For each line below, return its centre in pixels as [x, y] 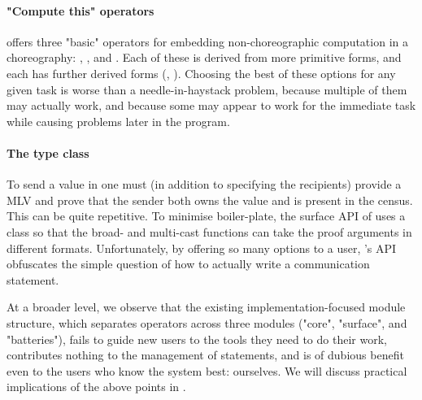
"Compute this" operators [80, 10]
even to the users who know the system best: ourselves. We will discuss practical [207, 370]
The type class [48, 152]
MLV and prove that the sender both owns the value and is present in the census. [210, 200]
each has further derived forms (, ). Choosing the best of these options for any [201, 73]
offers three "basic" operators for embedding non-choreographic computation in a [207, 41]
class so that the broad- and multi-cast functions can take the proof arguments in [209, 231]
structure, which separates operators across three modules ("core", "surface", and [207, 322]
